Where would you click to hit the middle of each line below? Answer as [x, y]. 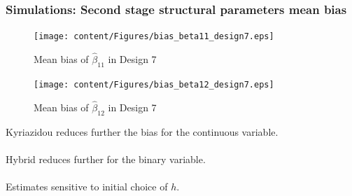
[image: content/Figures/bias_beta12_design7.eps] [154, 84]
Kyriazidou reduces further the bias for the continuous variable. [142, 131]
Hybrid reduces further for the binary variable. [106, 159]
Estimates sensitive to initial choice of [87, 186]
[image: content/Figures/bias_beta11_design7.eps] [154, 37]
